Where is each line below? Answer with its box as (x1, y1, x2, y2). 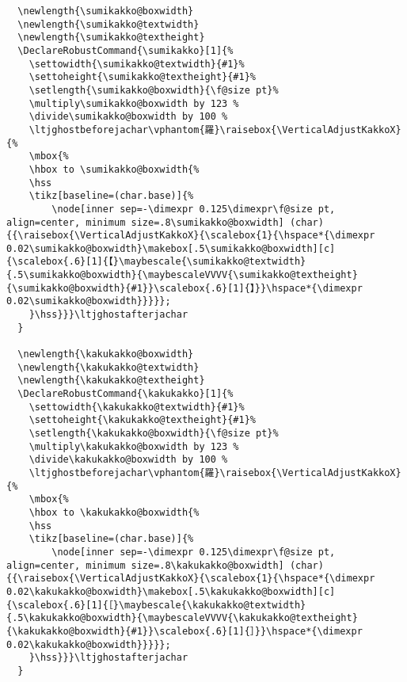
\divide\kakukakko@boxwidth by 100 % (29, 454, 228, 466)
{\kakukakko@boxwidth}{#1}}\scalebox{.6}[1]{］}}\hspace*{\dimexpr (6, 625, 363, 637)
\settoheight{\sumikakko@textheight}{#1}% (29, 71, 256, 83)
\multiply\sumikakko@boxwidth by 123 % (29, 97, 239, 109)
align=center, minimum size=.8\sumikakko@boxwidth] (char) (6, 216, 324, 228)
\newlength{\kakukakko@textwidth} (17, 361, 200, 373)
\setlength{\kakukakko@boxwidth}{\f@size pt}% (29, 428, 279, 439)
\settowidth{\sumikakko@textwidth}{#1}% (29, 58, 245, 70)
